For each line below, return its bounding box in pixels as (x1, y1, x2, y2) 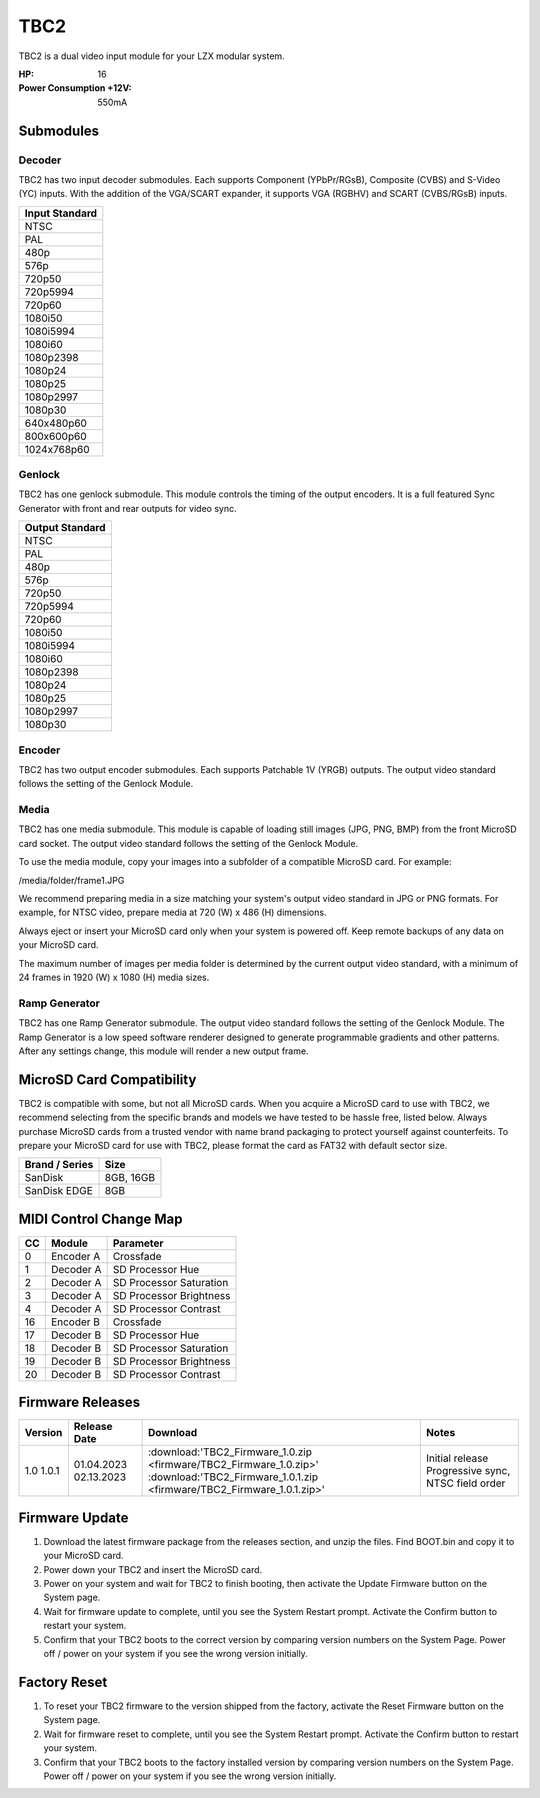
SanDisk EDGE (24, 1184, 94, 1198)
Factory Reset (18, 1673, 108, 1690)
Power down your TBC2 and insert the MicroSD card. (43, 1563, 263, 1575)
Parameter (112, 1236, 164, 1250)
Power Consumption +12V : (18, 82, 132, 94)
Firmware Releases (18, 1394, 141, 1411)
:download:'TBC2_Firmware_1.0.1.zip (147, 1470, 319, 1484)
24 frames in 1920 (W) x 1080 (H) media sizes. (18, 971, 210, 983)
